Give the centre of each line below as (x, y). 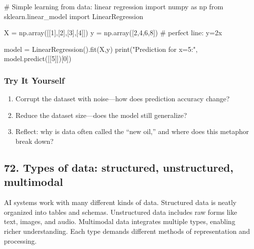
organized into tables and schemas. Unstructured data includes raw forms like (121, 212)
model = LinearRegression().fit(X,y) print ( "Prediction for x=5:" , (101, 49)
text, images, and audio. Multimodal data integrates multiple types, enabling (120, 221)
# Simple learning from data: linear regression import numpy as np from (114, 6)
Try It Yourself (34, 80)
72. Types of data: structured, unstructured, (119, 167)
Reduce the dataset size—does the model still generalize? (101, 115)
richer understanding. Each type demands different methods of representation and (127, 231)
